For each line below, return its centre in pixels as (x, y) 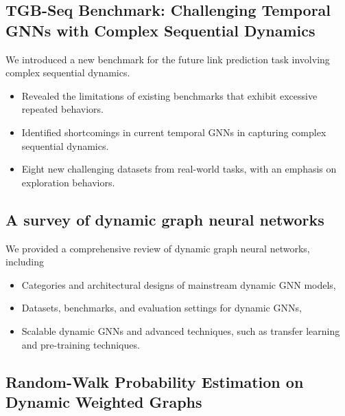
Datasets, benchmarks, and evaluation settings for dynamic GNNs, (162, 308)
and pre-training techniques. (81, 344)
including (25, 262)
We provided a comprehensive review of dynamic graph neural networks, (158, 248)
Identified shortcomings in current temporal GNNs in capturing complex (174, 132)
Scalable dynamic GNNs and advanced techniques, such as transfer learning (181, 330)
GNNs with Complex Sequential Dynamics (160, 30)
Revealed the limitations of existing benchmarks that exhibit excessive (169, 95)
